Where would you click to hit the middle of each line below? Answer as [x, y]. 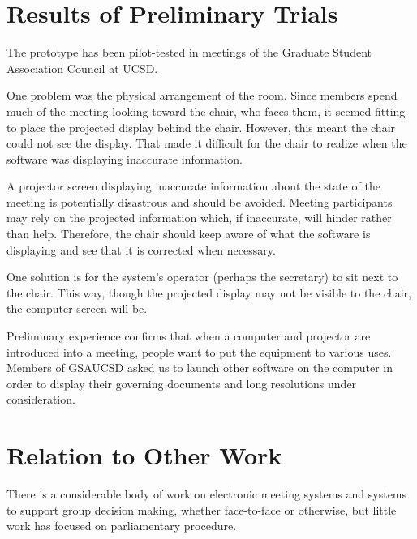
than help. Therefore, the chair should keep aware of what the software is [189, 234]
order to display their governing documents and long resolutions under [182, 383]
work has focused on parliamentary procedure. [122, 526]
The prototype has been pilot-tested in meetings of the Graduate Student [189, 52]
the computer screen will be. [77, 308]
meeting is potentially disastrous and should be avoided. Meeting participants [200, 201]
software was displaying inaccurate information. [125, 158]
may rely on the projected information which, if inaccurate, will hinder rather [199, 218]
